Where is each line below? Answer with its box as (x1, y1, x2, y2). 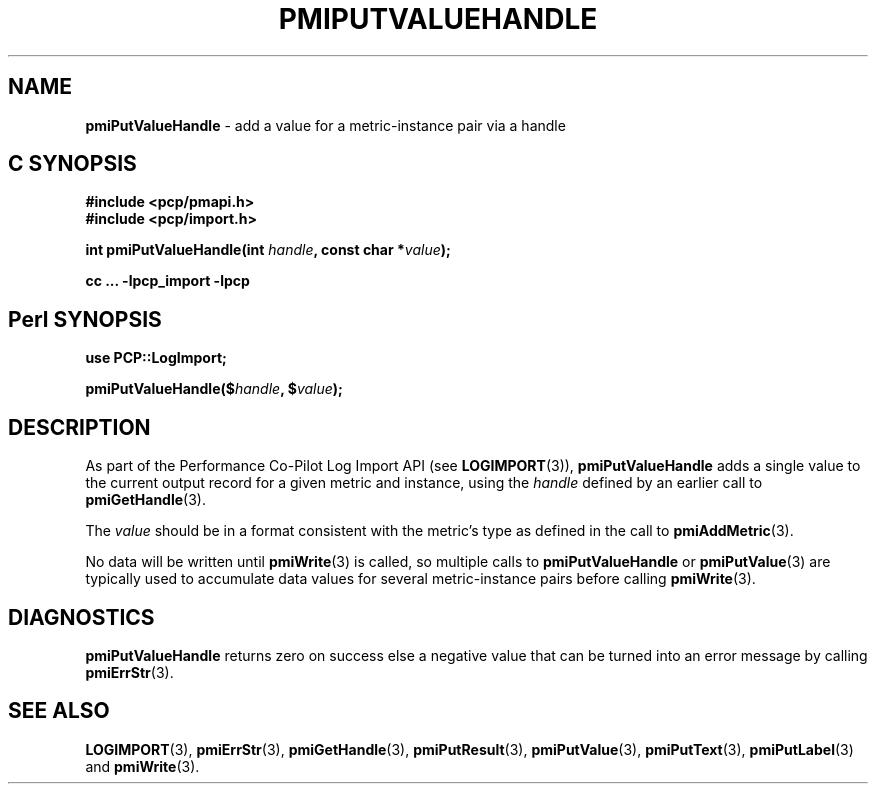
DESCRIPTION (8, 414, 151, 440)
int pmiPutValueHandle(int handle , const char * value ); (85, 241, 451, 259)
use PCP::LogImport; (85, 349, 227, 367)
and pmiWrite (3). (85, 757, 200, 775)
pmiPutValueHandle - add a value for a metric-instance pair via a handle (85, 116, 566, 134)
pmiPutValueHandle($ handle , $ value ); (85, 380, 343, 398)
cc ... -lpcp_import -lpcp (85, 272, 250, 290)
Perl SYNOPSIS (8, 306, 162, 332)
